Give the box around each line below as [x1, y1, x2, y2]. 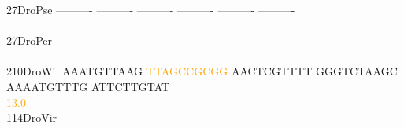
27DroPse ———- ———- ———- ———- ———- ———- [6, 2, 295, 17]
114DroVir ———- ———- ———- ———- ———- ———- [6, 109, 300, 126]
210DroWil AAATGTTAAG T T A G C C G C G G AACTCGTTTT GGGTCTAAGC [6, 63, 398, 79]
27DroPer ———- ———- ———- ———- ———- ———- [6, 32, 295, 49]
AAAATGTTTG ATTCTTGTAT [6, 78, 170, 94]
